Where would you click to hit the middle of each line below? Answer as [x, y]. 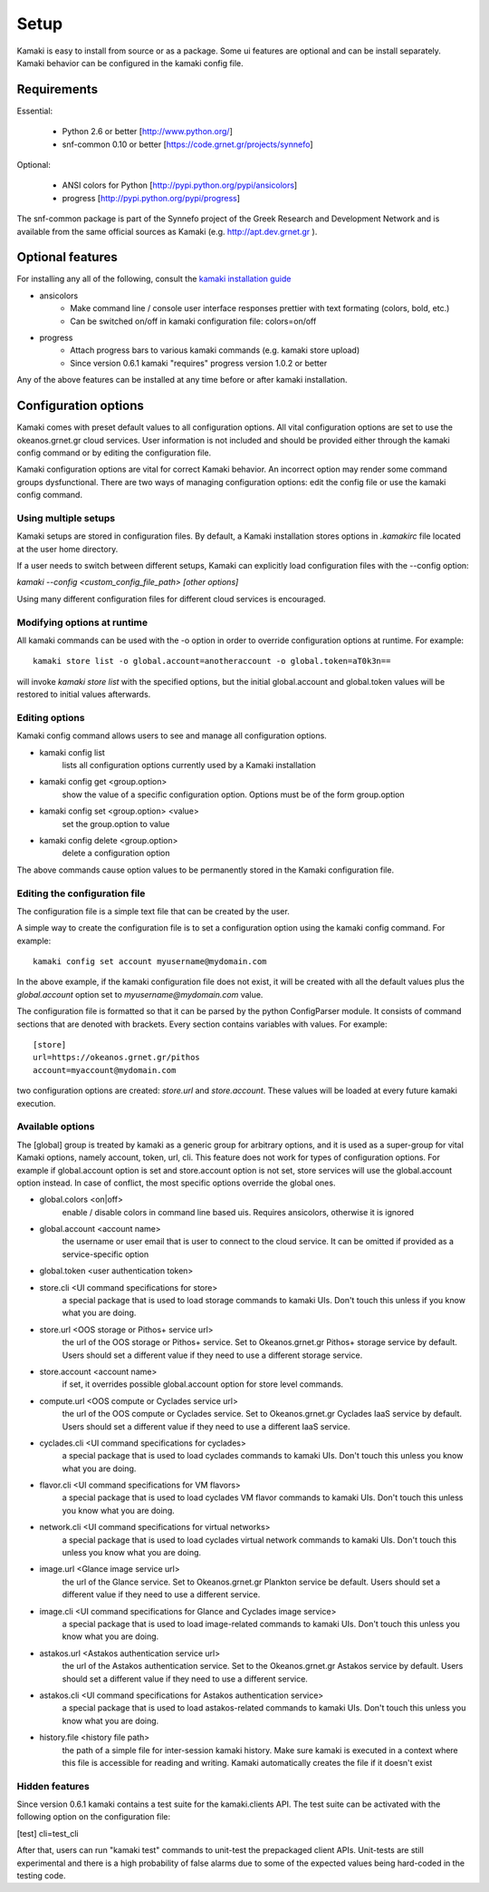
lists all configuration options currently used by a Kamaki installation [189, 766]
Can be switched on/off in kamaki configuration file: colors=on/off [193, 321]
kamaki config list [72, 752]
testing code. [41, 1876]
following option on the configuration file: [94, 1817]
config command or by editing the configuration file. [114, 453]
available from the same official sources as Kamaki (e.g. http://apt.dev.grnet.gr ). [167, 231]
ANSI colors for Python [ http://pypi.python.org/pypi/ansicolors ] [180, 185]
